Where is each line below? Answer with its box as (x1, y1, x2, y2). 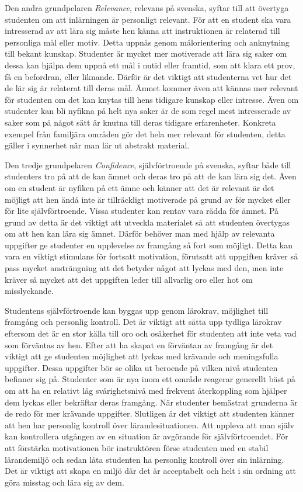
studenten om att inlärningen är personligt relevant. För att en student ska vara (5, 13, 291, 25)
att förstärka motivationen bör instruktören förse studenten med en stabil (5, 441, 269, 453)
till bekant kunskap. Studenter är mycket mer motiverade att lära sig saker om (5, 47, 287, 60)
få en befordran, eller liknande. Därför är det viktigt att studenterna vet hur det (5, 70, 292, 82)
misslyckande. (5, 285, 54, 297)
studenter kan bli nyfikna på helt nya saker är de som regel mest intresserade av (5, 105, 291, 117)
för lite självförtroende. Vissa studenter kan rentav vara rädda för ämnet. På (5, 205, 279, 217)
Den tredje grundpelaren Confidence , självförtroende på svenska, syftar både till (5, 158, 291, 171)
